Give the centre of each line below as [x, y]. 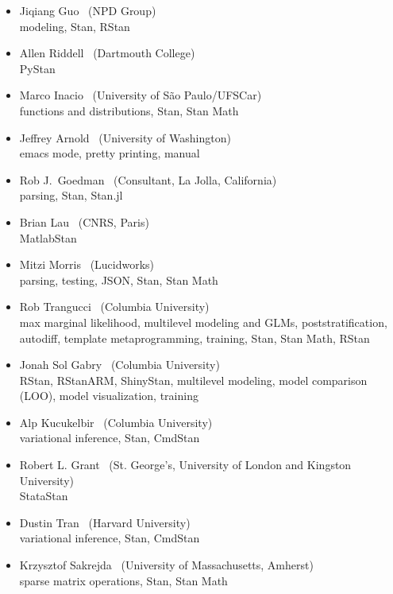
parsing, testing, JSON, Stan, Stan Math [119, 280]
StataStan [44, 496]
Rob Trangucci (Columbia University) [114, 307]
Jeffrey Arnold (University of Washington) [125, 137]
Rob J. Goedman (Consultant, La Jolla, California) [148, 179]
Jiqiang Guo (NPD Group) [88, 10]
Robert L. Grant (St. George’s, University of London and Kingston [185, 465]
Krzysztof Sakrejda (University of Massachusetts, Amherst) [166, 565]
